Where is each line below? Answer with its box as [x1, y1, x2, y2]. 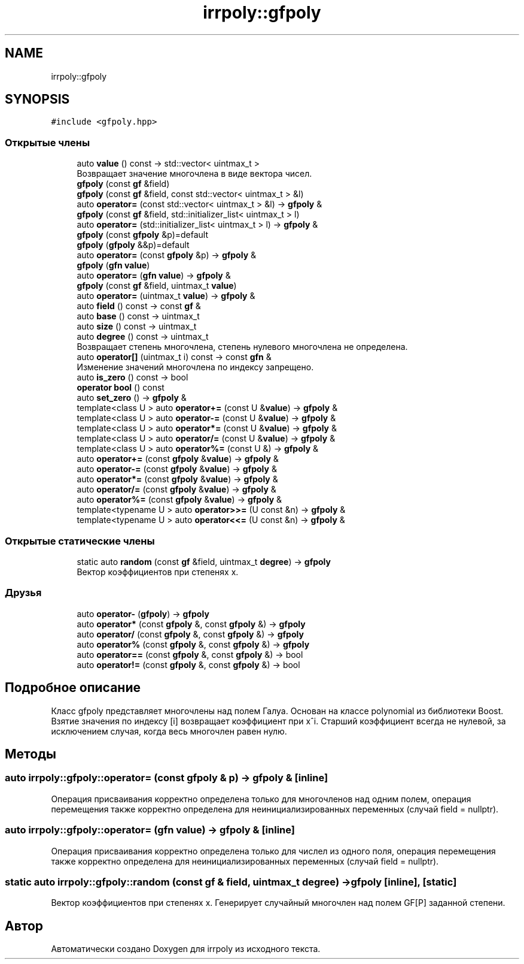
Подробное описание [5, 680, 141, 696]
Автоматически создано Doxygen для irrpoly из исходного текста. [51, 944, 321, 954]
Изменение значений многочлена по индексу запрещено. [77, 362, 314, 373]
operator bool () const [77, 382, 164, 393]
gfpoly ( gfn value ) [77, 260, 150, 271]
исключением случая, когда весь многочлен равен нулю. [51, 726, 287, 736]
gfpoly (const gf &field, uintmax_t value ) [77, 280, 237, 291]
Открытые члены [5, 136, 90, 149]
